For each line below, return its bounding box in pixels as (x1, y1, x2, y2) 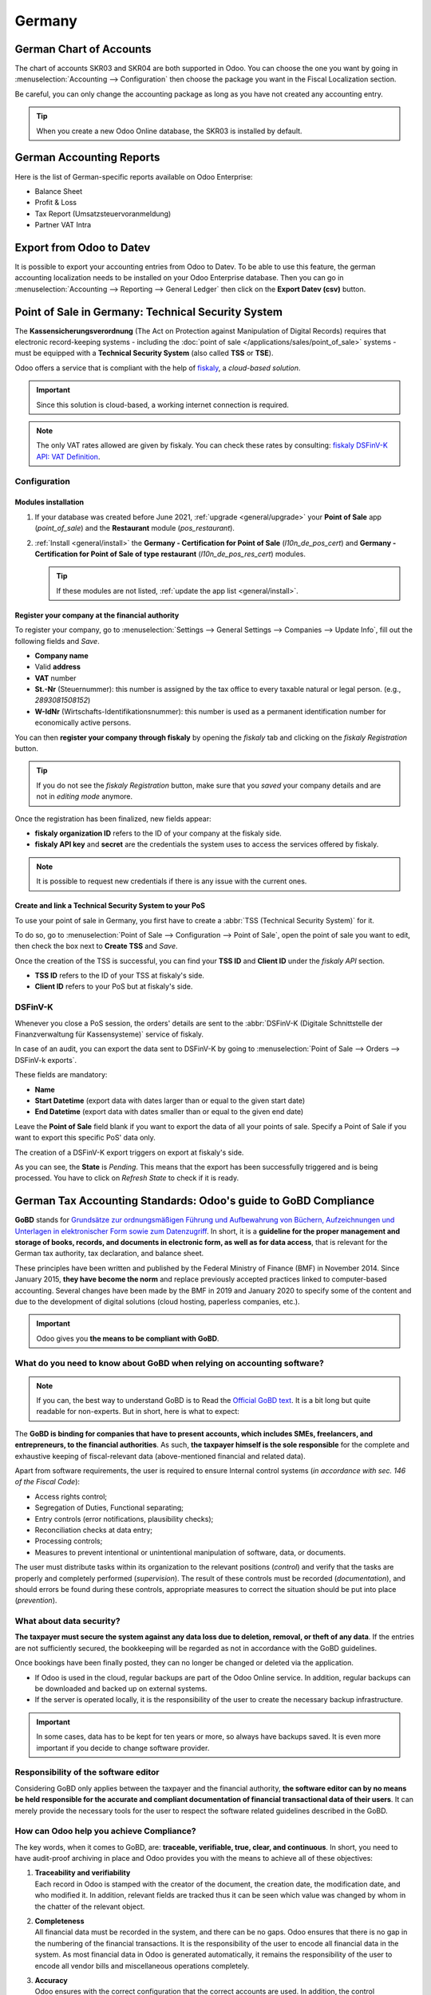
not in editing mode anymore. (36, 792, 133, 801)
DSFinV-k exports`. (14, 1055, 77, 1065)
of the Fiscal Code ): (14, 1477, 80, 1487)
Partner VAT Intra (34, 220, 92, 230)
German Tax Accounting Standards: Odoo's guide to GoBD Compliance (14, 1194, 375, 1208)
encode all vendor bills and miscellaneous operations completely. (34, 1961, 250, 1970)
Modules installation (14, 497, 85, 507)
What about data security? (14, 1616, 121, 1627)
